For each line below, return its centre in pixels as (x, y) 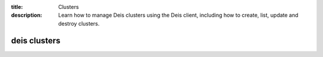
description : (27, 15)
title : (17, 7)
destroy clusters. (79, 23)
